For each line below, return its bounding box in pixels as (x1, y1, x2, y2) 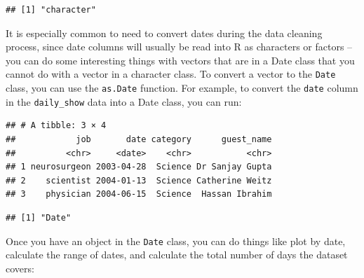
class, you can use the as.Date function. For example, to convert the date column (6, 81, 358, 95)
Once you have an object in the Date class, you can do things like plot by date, (6, 233, 346, 248)
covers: (6, 260, 34, 275)
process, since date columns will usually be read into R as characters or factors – (6, 39, 353, 54)
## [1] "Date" (6, 212, 72, 223)
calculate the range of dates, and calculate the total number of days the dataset (6, 247, 348, 262)
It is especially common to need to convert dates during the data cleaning (6, 25, 323, 40)
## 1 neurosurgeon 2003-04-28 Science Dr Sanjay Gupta (6, 162, 272, 172)
